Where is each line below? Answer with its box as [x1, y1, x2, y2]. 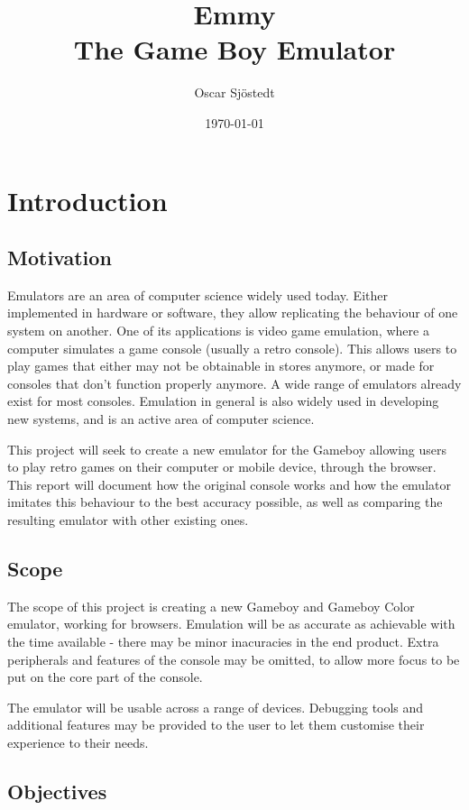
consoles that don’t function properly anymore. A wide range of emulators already [7, 373, 462, 392]
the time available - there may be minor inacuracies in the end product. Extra [7, 632, 439, 650]
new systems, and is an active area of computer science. [7, 410, 315, 428]
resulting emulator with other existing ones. [7, 511, 249, 529]
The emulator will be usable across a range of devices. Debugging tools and [7, 697, 424, 716]
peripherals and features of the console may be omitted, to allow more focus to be [7, 649, 460, 668]
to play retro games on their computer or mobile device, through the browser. [7, 457, 437, 476]
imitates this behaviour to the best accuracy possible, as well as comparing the [7, 492, 443, 511]
